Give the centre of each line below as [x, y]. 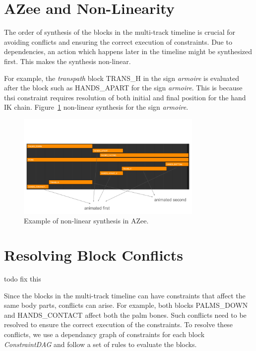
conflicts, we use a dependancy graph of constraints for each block [104, 334]
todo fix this [23, 278]
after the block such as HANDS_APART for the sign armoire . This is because [123, 88]
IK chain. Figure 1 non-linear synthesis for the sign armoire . [96, 107]
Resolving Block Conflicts [94, 255]
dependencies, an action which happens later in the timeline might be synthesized [128, 51]
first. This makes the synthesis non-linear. [67, 61]
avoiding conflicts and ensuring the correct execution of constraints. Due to [118, 41]
